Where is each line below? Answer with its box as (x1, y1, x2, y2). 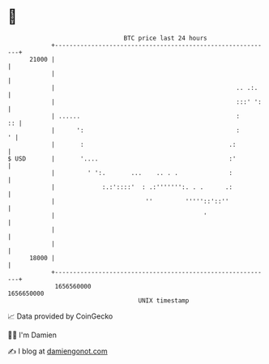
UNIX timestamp (138, 296, 190, 305)
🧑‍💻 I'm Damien (7, 330, 58, 340)
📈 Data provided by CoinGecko (7, 311, 113, 321)
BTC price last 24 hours (123, 34, 207, 42)
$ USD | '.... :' (7, 154, 237, 163)
